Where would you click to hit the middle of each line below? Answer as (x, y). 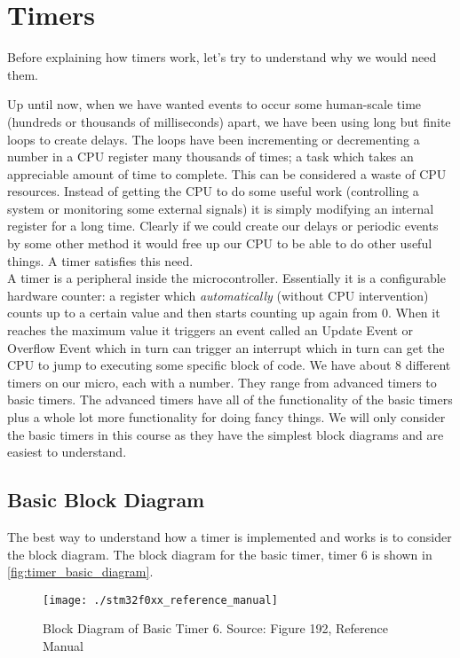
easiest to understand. (67, 452)
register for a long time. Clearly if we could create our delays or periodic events (223, 226)
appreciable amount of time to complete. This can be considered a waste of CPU (227, 173)
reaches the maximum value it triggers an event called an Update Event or (210, 330)
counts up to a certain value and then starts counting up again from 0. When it (224, 313)
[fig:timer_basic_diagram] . (80, 572)
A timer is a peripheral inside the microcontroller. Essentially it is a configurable (226, 278)
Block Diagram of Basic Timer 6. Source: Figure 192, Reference (215, 628)
